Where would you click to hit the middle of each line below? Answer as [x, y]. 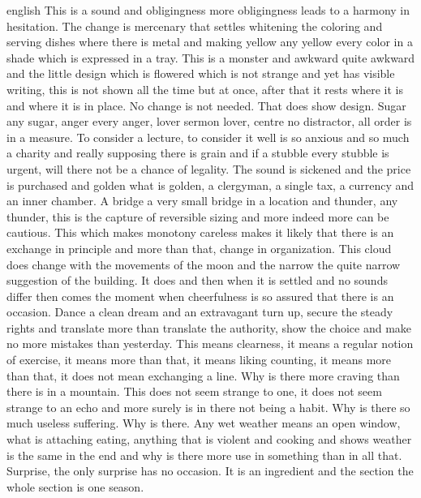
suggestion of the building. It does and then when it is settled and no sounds [197, 280]
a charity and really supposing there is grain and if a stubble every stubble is [198, 153]
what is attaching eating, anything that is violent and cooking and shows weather [209, 439]
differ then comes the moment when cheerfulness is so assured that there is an [200, 296]
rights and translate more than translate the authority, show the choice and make [209, 327]
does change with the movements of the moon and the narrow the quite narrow [204, 264]
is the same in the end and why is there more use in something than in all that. [204, 455]
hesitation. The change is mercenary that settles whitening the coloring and [195, 26]
